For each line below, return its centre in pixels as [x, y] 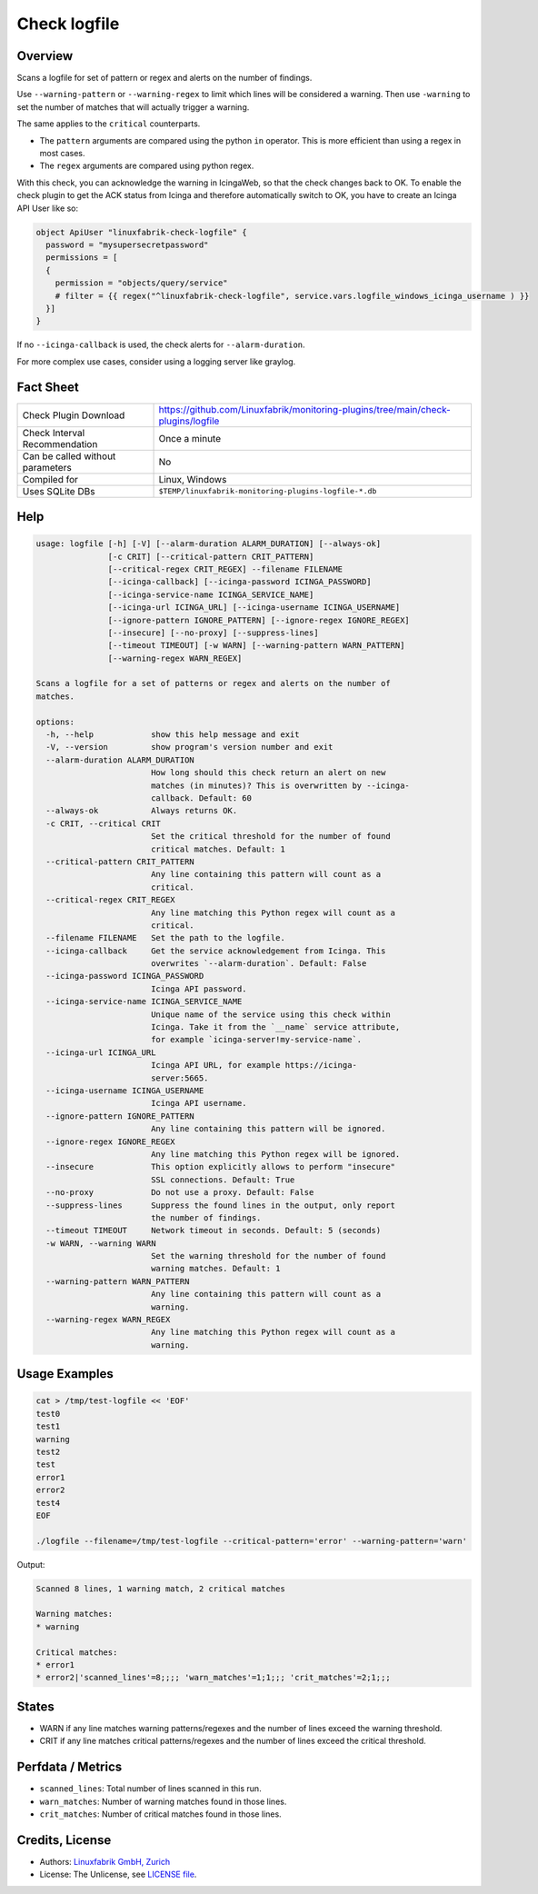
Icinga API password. [199, 989]
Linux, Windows [193, 479]
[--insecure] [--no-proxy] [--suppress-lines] [213, 633]
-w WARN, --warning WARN [101, 1243]
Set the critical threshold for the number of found [270, 837]
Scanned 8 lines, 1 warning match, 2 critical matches [160, 1589]
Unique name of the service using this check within [270, 1014]
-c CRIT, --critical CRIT [103, 823]
